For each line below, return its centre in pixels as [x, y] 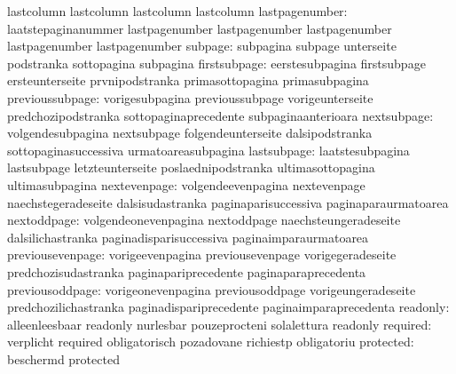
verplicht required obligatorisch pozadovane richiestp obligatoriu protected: [211, 342]
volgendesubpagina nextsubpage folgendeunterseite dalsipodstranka [190, 133]
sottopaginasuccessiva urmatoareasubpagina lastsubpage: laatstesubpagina [208, 150]
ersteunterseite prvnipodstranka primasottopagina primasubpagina [188, 80]
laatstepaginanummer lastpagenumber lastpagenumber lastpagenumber [200, 28]
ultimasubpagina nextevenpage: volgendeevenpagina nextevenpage [186, 184]
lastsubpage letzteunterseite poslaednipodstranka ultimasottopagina [191, 167]
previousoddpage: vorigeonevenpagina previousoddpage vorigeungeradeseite [212, 289]
